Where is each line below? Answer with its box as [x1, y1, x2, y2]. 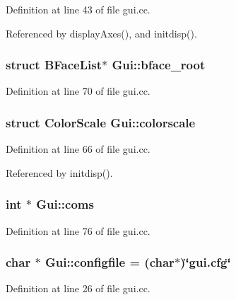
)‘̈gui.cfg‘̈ [180, 253, 231, 271]
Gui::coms [36, 195, 94, 213]
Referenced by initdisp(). [6, 165, 113, 180]
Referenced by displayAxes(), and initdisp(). [6, 25, 197, 40]
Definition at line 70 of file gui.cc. [6, 83, 151, 98]
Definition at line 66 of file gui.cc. [6, 142, 151, 156]
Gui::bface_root [112, 56, 206, 74]
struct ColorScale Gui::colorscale [6, 113, 196, 131]
